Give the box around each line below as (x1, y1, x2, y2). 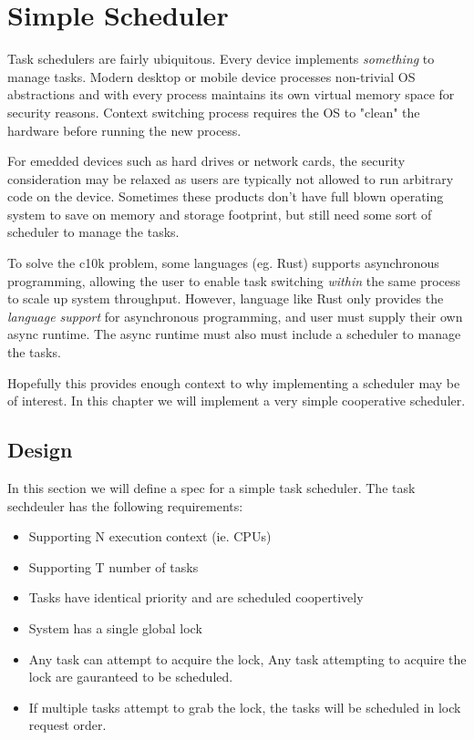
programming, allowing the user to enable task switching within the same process (7, 271, 461, 290)
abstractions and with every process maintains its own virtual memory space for (7, 85, 455, 104)
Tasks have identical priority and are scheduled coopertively (28, 588, 364, 607)
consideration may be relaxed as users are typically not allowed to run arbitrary (7, 169, 454, 188)
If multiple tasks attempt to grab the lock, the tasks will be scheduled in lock (28, 697, 461, 716)
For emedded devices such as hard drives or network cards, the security (7, 151, 406, 170)
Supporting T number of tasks (28, 557, 199, 576)
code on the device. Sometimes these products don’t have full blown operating (7, 187, 444, 206)
